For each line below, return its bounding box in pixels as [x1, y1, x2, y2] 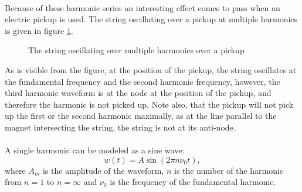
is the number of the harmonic [174, 164, 284, 176]
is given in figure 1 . [5, 24, 73, 36]
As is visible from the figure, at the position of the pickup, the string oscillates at [5, 63, 297, 76]
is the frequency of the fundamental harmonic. [110, 176, 276, 188]
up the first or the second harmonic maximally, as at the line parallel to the [5, 109, 277, 122]
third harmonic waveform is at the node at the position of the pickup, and [5, 87, 272, 99]
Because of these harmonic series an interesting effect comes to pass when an [5, 1, 280, 13]
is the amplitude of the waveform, [43, 164, 164, 176]
